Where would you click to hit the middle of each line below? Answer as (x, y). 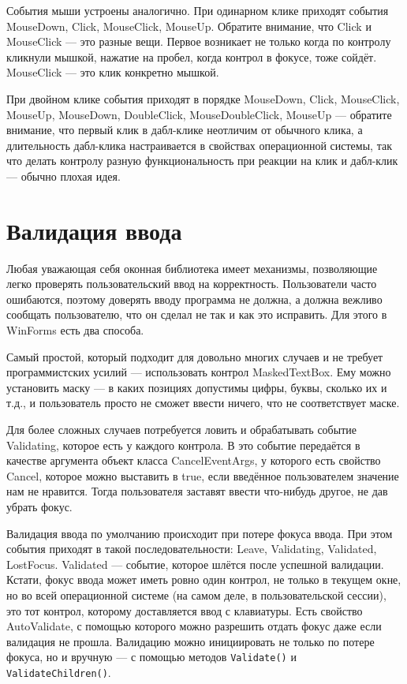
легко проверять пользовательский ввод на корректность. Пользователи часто (192, 284)
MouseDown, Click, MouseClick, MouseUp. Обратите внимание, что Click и (189, 26)
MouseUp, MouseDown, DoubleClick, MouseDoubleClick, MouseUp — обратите (199, 114)
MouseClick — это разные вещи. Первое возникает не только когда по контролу (199, 41)
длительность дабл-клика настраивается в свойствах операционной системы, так (199, 145)
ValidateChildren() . (59, 672)
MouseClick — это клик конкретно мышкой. (113, 72)
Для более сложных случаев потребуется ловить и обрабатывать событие (181, 429)
